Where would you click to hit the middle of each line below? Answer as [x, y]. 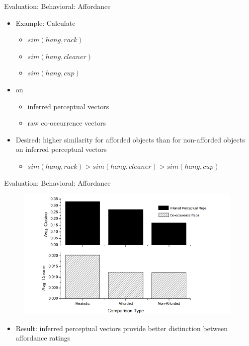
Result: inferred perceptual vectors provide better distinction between [122, 328]
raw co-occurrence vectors [67, 123]
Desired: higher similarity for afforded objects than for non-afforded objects [130, 139]
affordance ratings [43, 338]
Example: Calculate [45, 23]
